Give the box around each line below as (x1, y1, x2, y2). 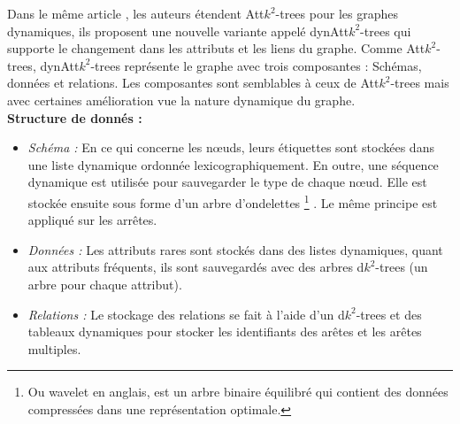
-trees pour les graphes (275, 4, 398, 22)
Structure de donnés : (7, 108, 142, 127)
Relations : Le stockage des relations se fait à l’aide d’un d (27, 305, 345, 323)
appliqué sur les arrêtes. (27, 211, 157, 229)
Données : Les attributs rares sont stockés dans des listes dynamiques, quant (27, 240, 443, 258)
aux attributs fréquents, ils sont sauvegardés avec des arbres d (27, 258, 364, 276)
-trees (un (375, 258, 428, 276)
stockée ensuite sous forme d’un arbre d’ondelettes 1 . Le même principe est (27, 190, 438, 212)
